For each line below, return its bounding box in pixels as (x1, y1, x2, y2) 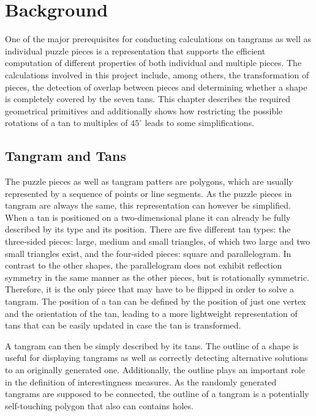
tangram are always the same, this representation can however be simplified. (5, 199, 291, 212)
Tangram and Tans (5, 146, 126, 165)
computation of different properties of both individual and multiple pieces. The (5, 56, 302, 69)
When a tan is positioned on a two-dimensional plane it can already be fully (5, 210, 291, 223)
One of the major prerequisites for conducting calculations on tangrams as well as (5, 32, 311, 45)
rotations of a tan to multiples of (5, 116, 128, 129)
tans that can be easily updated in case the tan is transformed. (5, 319, 241, 332)
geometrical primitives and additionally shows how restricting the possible (5, 104, 283, 117)
